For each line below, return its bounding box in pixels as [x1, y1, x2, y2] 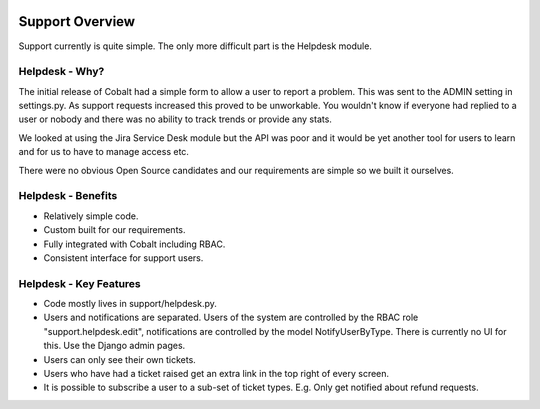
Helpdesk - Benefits [18, 189, 118, 203]
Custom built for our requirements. [43, 224, 186, 236]
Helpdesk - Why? [18, 65, 105, 79]
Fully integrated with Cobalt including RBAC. [43, 238, 226, 250]
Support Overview [18, 13, 135, 30]
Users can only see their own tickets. [43, 353, 197, 365]
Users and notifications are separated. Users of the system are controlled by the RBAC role [43, 311, 419, 324]
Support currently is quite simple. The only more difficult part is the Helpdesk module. [18, 40, 372, 52]
